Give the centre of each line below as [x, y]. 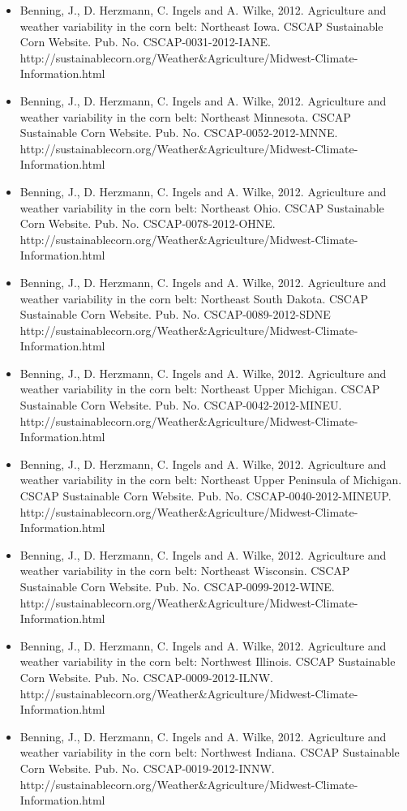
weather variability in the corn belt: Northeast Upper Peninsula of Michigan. [211, 480]
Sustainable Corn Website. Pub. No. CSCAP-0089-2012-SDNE [175, 314]
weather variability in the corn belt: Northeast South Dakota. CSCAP [194, 298]
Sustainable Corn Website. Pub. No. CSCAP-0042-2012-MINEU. [181, 405]
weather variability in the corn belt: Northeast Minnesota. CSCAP [185, 116]
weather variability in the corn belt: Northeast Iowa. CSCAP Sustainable [201, 26]
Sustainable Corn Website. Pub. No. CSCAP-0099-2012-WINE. [177, 586]
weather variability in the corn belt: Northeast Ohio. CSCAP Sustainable [202, 207]
